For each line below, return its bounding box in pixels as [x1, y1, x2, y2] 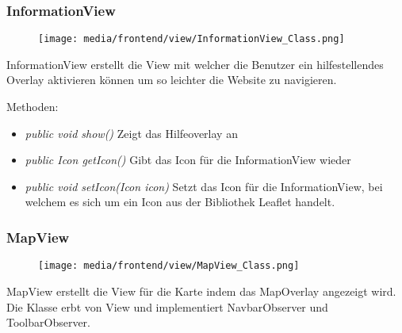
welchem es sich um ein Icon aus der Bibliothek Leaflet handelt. [25, 193, 335, 210]
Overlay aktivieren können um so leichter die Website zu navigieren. [6, 71, 337, 88]
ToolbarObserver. [6, 314, 90, 331]
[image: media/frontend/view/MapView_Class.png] [38, 260, 300, 272]
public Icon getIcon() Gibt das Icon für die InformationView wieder [25, 151, 351, 168]
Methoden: [6, 98, 59, 115]
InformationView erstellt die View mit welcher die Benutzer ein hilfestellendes [6, 55, 384, 72]
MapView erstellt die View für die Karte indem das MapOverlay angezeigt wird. [6, 282, 396, 299]
